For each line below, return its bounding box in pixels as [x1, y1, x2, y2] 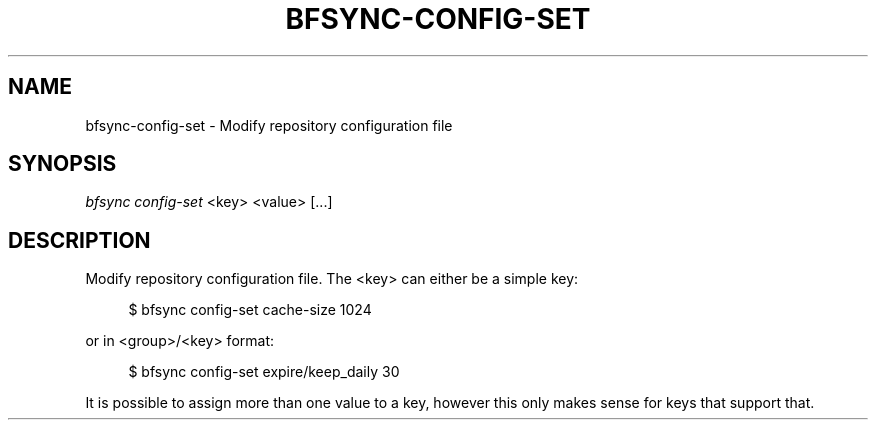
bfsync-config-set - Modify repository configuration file [85, 116, 453, 134]
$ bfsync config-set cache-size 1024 [128, 301, 372, 319]
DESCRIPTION [8, 227, 151, 253]
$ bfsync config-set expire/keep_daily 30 [128, 363, 400, 381]
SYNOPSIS [8, 151, 117, 177]
